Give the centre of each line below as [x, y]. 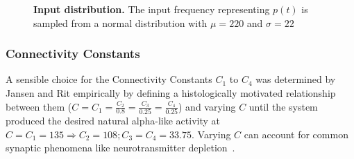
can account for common [296, 134]
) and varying [207, 106]
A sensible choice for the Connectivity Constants [109, 79]
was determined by [296, 79]
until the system [283, 106]
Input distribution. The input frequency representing [152, 9]
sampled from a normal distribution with [120, 22]
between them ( [39, 106]
